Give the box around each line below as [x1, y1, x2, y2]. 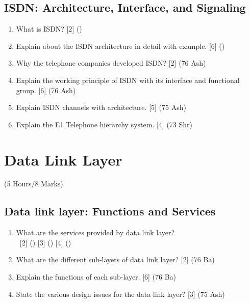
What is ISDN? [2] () [16, 23, 82, 34]
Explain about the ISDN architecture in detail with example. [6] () [16, 40, 225, 51]
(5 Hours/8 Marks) [4, 178, 63, 189]
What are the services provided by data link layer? [16, 227, 175, 238]
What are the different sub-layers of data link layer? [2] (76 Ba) [16, 254, 215, 265]
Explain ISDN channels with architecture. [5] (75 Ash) [16, 102, 186, 113]
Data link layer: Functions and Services [4, 203, 216, 219]
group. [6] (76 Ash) [16, 85, 76, 95]
